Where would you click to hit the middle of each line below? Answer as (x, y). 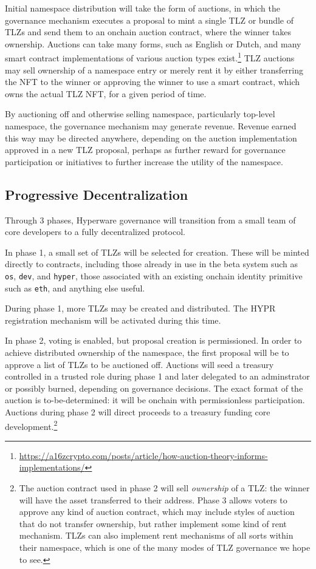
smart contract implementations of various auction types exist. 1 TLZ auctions (150, 57)
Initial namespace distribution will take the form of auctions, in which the (143, 8)
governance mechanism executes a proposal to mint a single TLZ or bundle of (149, 20)
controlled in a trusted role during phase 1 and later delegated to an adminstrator (157, 376)
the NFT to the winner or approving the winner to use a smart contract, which (153, 82)
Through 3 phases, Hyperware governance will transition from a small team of (150, 220)
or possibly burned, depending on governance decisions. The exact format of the (154, 388)
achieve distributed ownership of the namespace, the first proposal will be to (147, 353)
